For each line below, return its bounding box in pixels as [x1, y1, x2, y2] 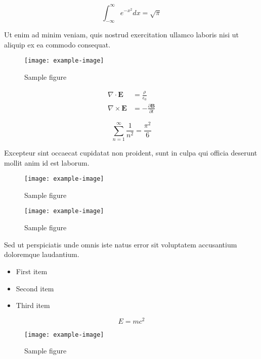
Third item [16, 300, 50, 311]
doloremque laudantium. [4, 249, 79, 260]
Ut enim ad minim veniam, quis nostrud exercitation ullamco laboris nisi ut [4, 29, 239, 40]
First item [16, 266, 48, 276]
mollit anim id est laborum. [4, 157, 90, 168]
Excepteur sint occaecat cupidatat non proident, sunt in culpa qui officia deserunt [4, 147, 257, 158]
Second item [16, 283, 54, 293]
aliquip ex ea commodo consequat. [4, 39, 111, 49]
